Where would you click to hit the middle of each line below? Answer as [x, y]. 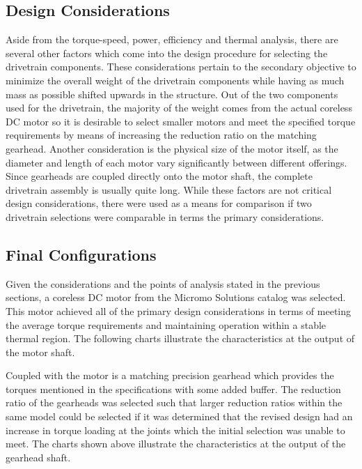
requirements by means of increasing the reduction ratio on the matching [161, 135]
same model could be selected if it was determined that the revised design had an [179, 416]
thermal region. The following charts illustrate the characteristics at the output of [180, 338]
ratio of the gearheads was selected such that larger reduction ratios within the [174, 402]
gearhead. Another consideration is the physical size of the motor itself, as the [172, 148]
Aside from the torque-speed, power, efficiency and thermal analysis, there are [172, 39]
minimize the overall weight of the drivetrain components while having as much [175, 80]
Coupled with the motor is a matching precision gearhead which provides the [170, 375]
